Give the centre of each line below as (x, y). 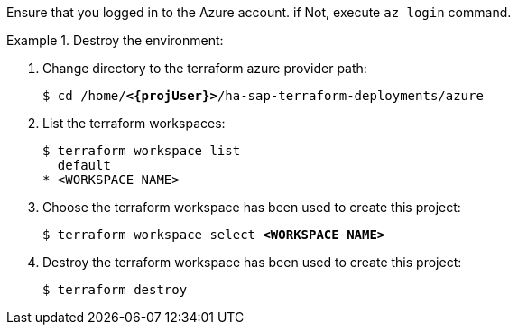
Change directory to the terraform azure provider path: (205, 68)
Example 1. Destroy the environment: (115, 40)
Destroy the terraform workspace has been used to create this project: (252, 262)
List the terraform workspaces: (134, 123)
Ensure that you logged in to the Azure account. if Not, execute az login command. (259, 12)
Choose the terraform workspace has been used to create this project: (252, 207)
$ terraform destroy (115, 290)
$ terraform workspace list (142, 151)
